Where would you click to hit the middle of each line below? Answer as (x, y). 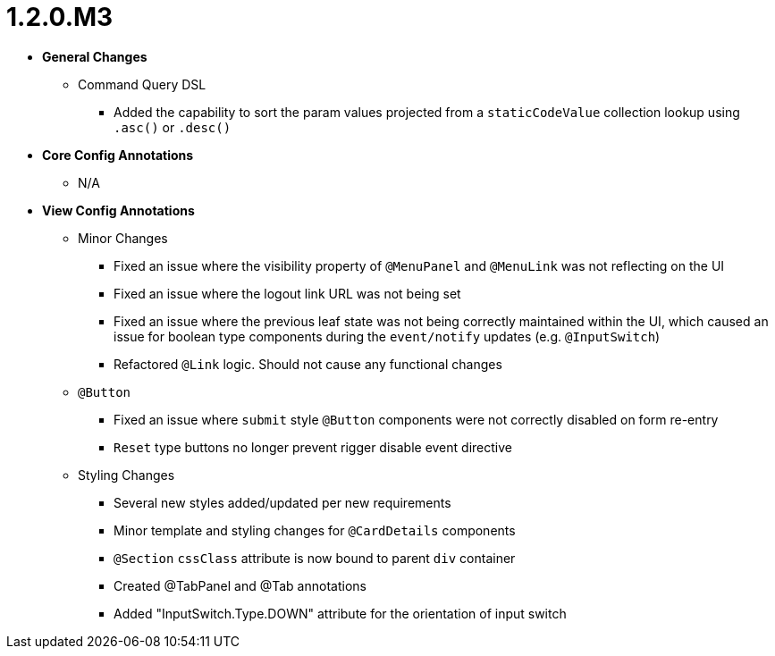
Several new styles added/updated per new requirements (282, 502)
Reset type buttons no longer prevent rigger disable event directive (313, 447)
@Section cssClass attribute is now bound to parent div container (315, 558)
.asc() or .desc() (173, 127)
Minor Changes (123, 238)
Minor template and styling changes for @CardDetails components (315, 530)
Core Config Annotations (118, 155)
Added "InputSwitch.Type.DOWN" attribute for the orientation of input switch (340, 613)
